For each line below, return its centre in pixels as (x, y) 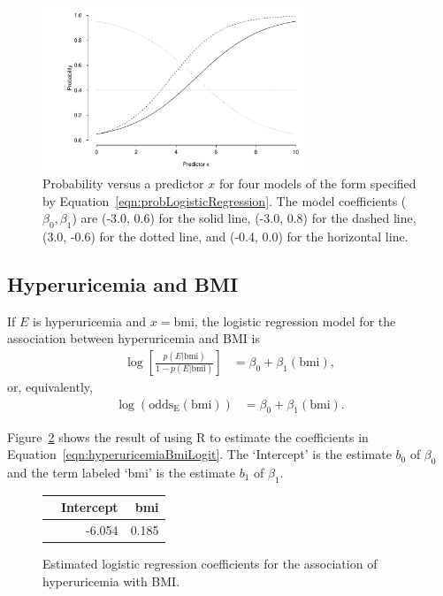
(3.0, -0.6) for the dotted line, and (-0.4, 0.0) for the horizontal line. (225, 237)
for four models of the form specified (317, 183)
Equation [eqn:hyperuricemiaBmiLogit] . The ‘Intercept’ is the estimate (199, 454)
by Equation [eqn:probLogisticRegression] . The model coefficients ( (225, 200)
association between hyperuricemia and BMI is (134, 338)
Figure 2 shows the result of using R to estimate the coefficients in (188, 436)
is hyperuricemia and (90, 321)
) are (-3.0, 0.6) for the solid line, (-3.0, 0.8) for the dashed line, (244, 218)
